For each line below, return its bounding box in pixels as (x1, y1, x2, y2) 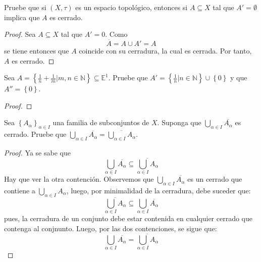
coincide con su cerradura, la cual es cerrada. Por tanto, (79, 45, 252, 56)
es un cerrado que (187, 174, 242, 184)
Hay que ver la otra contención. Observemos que (4, 174, 154, 184)
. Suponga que (157, 117, 201, 128)
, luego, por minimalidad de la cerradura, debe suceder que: (66, 185, 251, 195)
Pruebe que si (4, 2, 46, 12)
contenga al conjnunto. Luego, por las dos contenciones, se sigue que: (4, 223, 217, 233)
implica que (4, 12, 40, 22)
